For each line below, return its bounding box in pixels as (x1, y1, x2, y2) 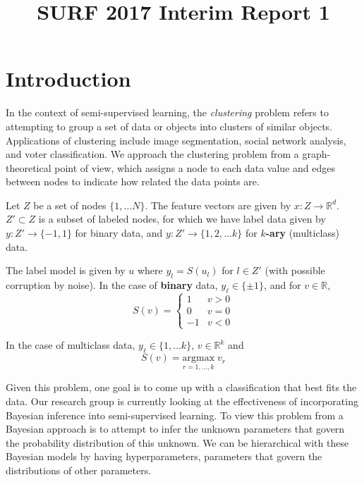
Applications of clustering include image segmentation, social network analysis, (6, 132, 346, 147)
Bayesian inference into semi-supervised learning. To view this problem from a (6, 407, 344, 422)
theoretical (6, 160, 51, 175)
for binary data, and (75, 225, 163, 240)
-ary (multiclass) (265, 225, 339, 240)
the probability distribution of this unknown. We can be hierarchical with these (6, 435, 349, 450)
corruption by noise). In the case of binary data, (6, 278, 218, 292)
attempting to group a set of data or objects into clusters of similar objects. (6, 118, 332, 133)
